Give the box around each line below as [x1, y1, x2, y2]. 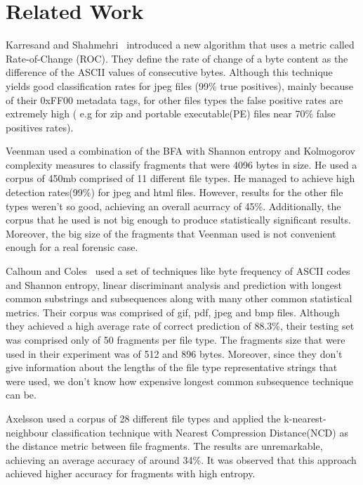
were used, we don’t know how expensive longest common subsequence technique [6, 373, 354, 388]
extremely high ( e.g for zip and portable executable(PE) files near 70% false [6, 106, 336, 121]
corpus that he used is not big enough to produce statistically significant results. [6, 212, 351, 227]
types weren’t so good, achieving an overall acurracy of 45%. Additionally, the [6, 198, 341, 213]
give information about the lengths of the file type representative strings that [6, 360, 338, 375]
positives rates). [6, 119, 74, 134]
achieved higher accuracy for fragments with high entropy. [6, 466, 256, 481]
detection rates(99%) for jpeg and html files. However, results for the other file [6, 185, 343, 200]
